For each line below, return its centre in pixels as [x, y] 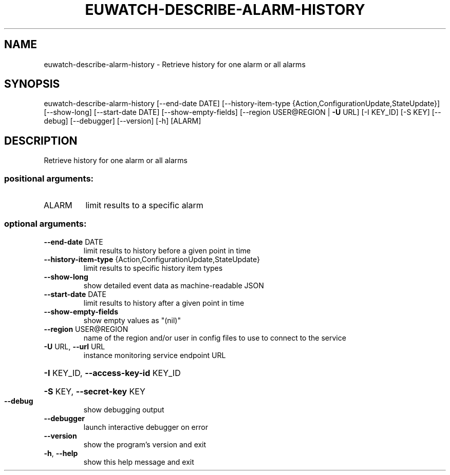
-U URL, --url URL [74, 346]
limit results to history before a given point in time [167, 250]
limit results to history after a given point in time [164, 303]
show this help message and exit [139, 462]
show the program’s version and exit [145, 444]
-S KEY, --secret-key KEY [95, 391]
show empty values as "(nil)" [132, 320]
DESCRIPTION [41, 141]
